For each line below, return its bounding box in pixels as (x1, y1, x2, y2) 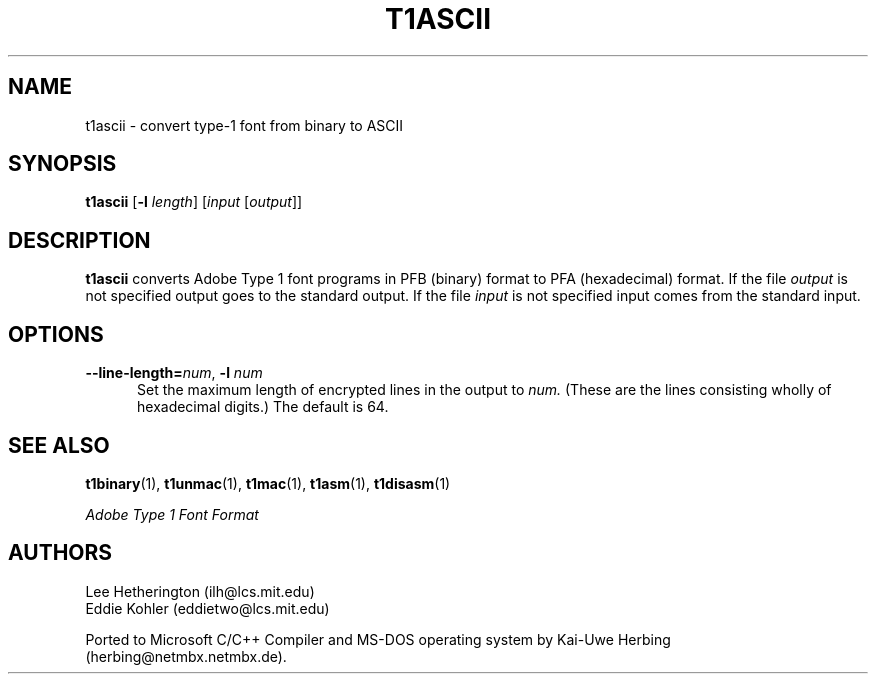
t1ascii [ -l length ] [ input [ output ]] (85, 193, 303, 211)
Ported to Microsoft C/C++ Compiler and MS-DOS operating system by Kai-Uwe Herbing (85, 630, 671, 648)
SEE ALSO (8, 432, 110, 458)
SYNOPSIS (8, 151, 117, 177)
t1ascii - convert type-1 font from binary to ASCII (85, 116, 404, 134)
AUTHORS (8, 540, 113, 566)
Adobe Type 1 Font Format (85, 505, 259, 523)
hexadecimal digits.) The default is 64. (137, 398, 389, 416)
